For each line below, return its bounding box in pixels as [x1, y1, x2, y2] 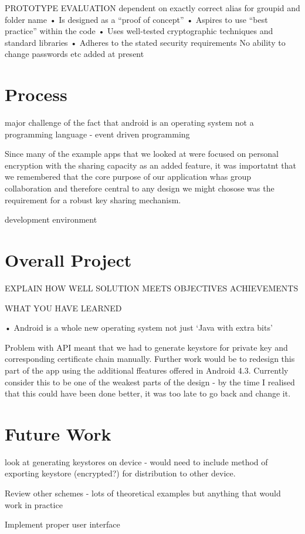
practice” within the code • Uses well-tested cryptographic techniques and [5, 25, 273, 37]
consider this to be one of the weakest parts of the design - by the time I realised [5, 375, 295, 388]
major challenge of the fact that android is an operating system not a [5, 116, 254, 129]
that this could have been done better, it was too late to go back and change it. [5, 387, 291, 399]
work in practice [5, 498, 63, 511]
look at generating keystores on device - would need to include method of [5, 455, 268, 468]
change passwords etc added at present [5, 48, 144, 60]
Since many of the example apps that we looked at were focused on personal [5, 147, 279, 160]
